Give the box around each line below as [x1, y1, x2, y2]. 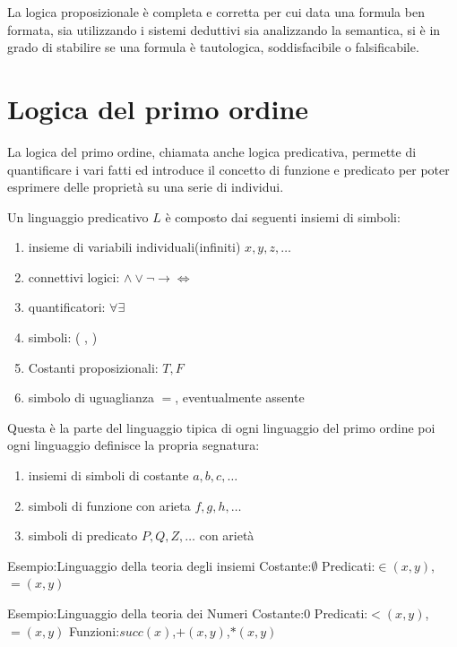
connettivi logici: [28, 267, 120, 286]
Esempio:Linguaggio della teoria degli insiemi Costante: [7, 556, 312, 574]
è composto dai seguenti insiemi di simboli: [165, 207, 401, 226]
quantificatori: [28, 298, 106, 316]
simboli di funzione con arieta [28, 496, 191, 514]
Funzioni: [68, 621, 120, 640]
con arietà [199, 526, 254, 545]
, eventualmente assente [175, 388, 305, 407]
